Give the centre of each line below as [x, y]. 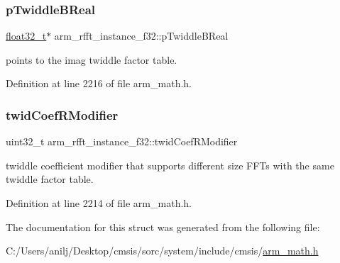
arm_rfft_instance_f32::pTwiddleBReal [141, 36]
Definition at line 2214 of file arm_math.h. [99, 203]
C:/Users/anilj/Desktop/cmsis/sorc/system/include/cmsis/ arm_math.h [162, 251]
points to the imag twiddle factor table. [92, 59]
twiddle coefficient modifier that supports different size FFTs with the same [170, 165]
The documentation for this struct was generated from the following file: [163, 226]
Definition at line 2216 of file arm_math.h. [99, 83]
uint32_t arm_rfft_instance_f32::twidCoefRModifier [122, 141]
